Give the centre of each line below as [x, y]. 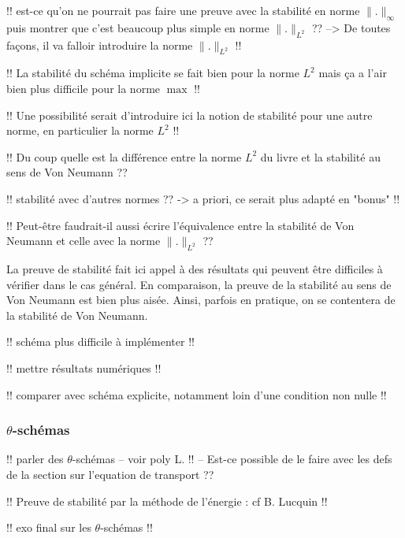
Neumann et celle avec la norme [84, 241]
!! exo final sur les [49, 527]
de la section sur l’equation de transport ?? [110, 474]
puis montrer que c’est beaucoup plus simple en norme [138, 27]
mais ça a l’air [353, 73]
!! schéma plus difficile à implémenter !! [100, 341]
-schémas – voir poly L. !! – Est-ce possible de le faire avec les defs [232, 459]
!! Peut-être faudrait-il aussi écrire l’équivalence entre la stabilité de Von [180, 225]
